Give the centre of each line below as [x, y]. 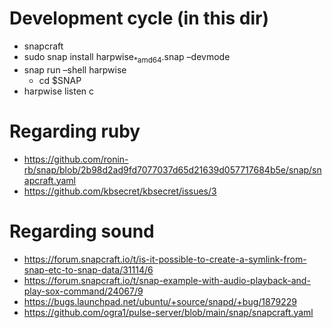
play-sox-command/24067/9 [83, 291]
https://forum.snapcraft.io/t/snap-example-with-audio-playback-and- [167, 280]
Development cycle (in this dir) [139, 18]
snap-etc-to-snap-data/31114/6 [88, 269]
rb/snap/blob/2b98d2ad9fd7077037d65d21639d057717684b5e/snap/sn [172, 169]
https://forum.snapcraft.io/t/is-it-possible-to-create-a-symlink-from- [165, 259]
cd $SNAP [60, 80]
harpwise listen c [59, 91]
